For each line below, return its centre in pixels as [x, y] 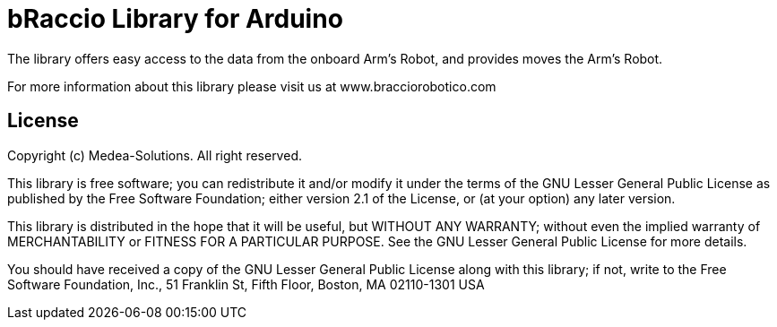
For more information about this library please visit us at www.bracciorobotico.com [252, 86]
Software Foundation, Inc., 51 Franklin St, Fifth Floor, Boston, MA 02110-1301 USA [246, 284]
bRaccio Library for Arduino [175, 19]
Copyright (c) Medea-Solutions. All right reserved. [155, 155]
